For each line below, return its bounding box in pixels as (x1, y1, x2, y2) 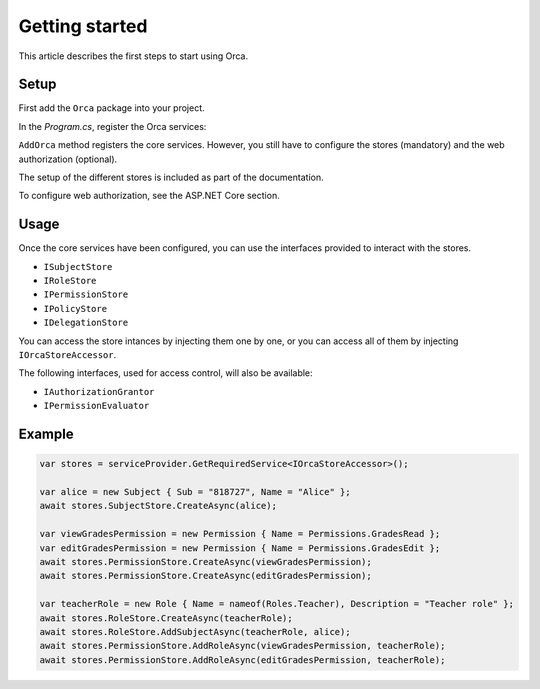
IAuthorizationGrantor (43, 386, 155, 397)
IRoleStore (43, 275, 97, 287)
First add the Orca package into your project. (18, 102, 205, 114)
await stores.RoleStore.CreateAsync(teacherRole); (39, 612, 294, 624)
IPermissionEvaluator (43, 400, 150, 412)
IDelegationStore (43, 317, 129, 329)
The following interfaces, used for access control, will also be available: (18, 367, 314, 379)
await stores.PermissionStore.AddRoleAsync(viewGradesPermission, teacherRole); (39, 640, 446, 652)
